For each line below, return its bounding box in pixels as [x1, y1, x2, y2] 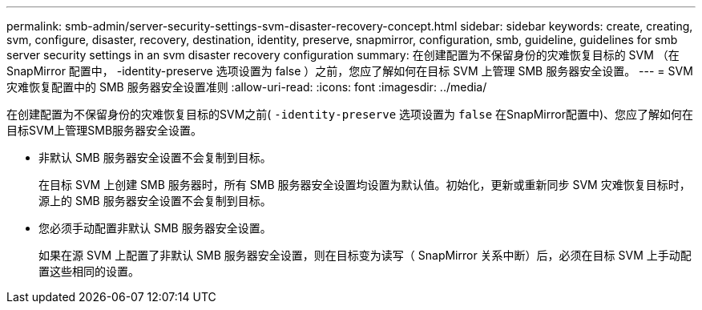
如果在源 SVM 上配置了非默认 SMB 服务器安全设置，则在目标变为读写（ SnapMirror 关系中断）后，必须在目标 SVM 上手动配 [38, 248, 692, 262]
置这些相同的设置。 [38, 264, 139, 278]
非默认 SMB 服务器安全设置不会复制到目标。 [38, 151, 272, 164]
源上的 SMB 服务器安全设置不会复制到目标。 [38, 194, 272, 207]
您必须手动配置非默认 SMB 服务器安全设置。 [38, 221, 272, 235]
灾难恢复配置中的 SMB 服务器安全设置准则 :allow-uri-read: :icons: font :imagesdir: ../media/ [6, 80, 487, 94]
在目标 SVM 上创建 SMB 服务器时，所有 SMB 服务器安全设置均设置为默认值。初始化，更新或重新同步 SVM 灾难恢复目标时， [38, 178, 691, 191]
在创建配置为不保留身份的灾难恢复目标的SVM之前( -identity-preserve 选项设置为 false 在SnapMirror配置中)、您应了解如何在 [6, 107, 694, 121]
